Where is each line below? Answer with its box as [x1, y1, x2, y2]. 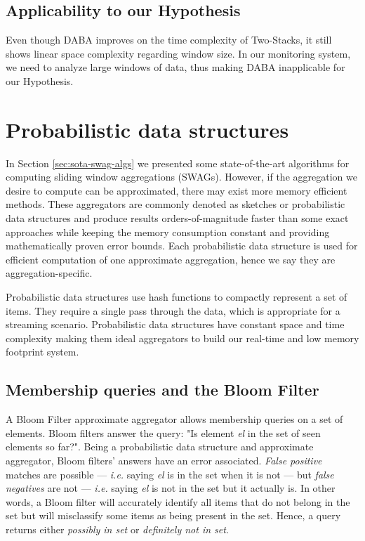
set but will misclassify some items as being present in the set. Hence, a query [6, 508, 341, 523]
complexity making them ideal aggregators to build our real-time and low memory [6, 330, 359, 345]
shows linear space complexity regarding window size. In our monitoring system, [6, 46, 351, 60]
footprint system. [6, 344, 79, 359]
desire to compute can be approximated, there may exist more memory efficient [6, 183, 347, 197]
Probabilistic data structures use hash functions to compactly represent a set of [6, 289, 347, 304]
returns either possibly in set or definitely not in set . [6, 521, 229, 536]
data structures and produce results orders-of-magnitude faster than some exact [6, 211, 349, 226]
